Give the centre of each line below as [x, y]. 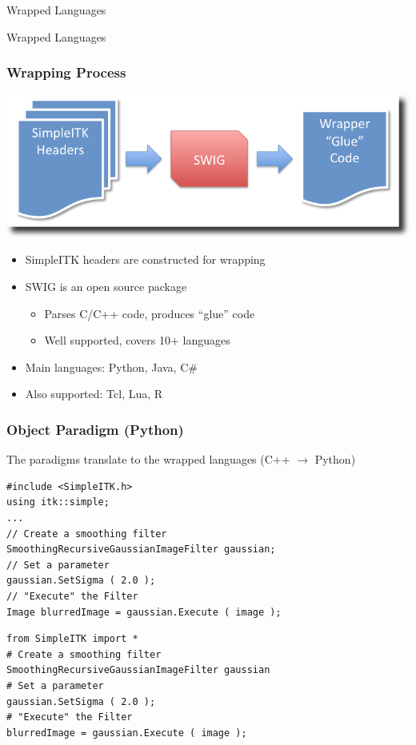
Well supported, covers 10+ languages [137, 340]
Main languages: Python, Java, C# [111, 367]
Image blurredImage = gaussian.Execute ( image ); [144, 612]
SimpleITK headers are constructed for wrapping [145, 259]
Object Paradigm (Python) [95, 429]
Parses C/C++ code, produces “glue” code [150, 313]
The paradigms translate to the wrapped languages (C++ [148, 459]
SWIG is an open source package [106, 287]
